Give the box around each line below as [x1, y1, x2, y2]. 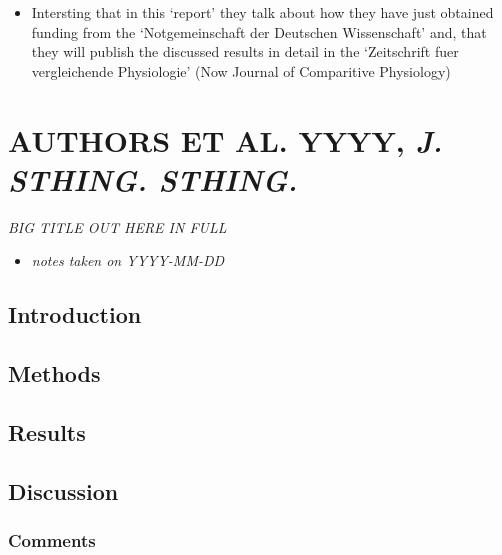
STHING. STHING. [8, 158, 298, 200]
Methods [8, 358, 101, 389]
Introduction [8, 299, 142, 330]
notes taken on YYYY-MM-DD [31, 250, 225, 271]
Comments [8, 527, 96, 552]
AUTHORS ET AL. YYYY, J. [8, 119, 443, 161]
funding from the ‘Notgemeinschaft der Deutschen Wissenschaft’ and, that [31, 21, 487, 42]
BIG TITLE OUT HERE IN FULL [8, 216, 227, 237]
